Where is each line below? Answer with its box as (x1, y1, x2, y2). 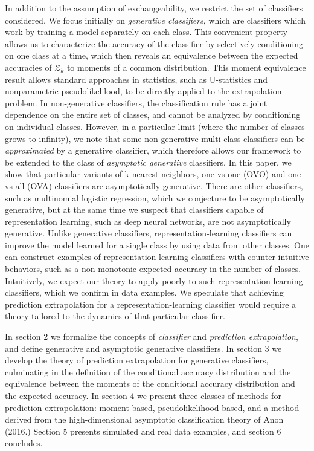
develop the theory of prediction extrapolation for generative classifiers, (5, 354, 269, 366)
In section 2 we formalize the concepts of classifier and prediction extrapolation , (5, 330, 298, 343)
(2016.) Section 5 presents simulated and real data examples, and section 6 (5, 424, 281, 437)
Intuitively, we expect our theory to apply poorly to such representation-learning (5, 274, 303, 287)
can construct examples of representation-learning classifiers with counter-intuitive (5, 250, 309, 263)
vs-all (5, 179, 25, 192)
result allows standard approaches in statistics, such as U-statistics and (5, 73, 268, 85)
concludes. (5, 436, 43, 449)
